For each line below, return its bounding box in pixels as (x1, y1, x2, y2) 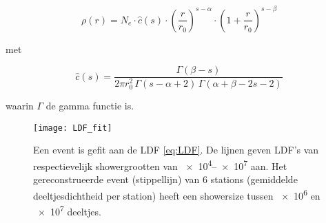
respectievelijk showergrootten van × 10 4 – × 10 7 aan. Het (33, 157, 287, 173)
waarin (6, 98, 34, 113)
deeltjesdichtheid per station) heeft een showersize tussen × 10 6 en (33, 186, 320, 202)
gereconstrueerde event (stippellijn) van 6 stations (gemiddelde (33, 172, 298, 187)
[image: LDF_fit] (33, 123, 112, 133)
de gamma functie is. (45, 98, 134, 113)
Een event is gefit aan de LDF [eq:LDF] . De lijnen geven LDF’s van (33, 142, 319, 157)
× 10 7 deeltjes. (37, 202, 101, 218)
